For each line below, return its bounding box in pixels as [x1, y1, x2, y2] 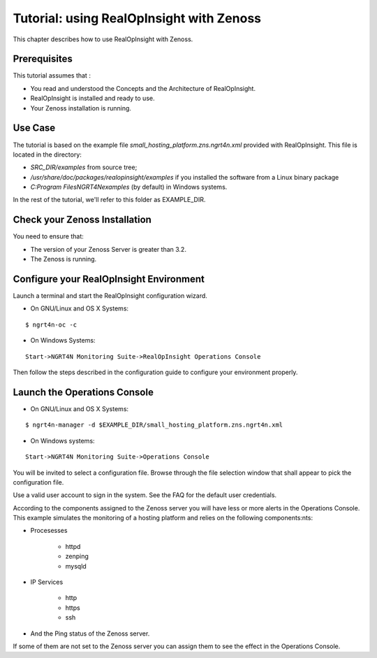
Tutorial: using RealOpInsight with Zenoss [13, 10, 262, 26]
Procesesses [30, 527, 68, 535]
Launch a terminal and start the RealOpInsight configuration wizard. [13, 292, 207, 300]
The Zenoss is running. [30, 255, 97, 264]
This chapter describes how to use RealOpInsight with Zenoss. [13, 35, 193, 43]
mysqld [65, 562, 87, 570]
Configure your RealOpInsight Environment [13, 273, 205, 285]
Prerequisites [13, 53, 73, 65]
